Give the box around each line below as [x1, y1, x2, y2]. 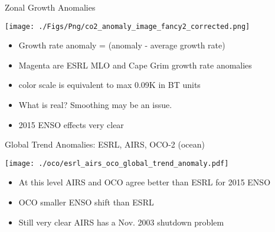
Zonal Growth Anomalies [5, 1, 96, 13]
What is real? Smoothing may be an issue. [18, 99, 172, 111]
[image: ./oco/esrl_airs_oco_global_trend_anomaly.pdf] [5, 159, 229, 168]
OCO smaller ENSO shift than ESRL [18, 196, 154, 208]
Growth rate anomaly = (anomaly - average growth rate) [18, 39, 225, 51]
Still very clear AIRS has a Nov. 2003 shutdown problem [18, 215, 224, 228]
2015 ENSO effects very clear [18, 118, 124, 130]
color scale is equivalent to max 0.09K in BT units [18, 79, 201, 91]
